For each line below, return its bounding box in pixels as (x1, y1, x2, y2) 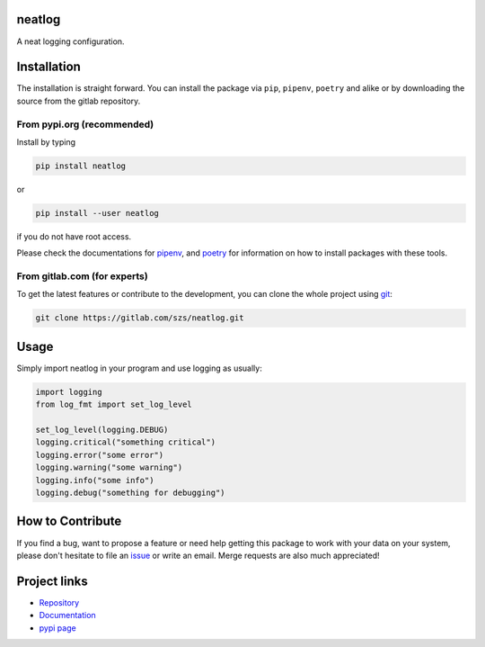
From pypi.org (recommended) (16, 118, 154, 130)
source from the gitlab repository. (16, 95, 141, 106)
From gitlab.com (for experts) (16, 270, 148, 283)
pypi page (39, 622, 76, 634)
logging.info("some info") (35, 475, 154, 485)
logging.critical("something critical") (35, 437, 216, 447)
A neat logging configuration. (16, 36, 125, 47)
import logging (35, 387, 102, 397)
